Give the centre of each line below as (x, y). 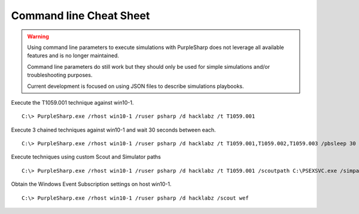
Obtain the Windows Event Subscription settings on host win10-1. (91, 184)
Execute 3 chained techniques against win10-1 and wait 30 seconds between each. (113, 130)
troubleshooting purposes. (60, 75)
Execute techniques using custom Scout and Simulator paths (86, 157)
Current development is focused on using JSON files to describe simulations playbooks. (136, 86)
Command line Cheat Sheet (80, 16)
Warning (38, 36)
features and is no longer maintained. (73, 56)
